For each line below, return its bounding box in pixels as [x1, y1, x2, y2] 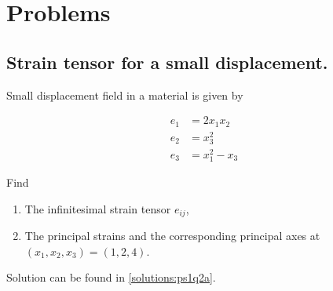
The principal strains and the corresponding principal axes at [24, 227, 320, 244]
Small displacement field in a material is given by [6, 86, 243, 103]
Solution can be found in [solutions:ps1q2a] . [6, 269, 216, 286]
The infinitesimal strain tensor [24, 200, 171, 216]
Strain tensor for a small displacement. [6, 49, 328, 74]
